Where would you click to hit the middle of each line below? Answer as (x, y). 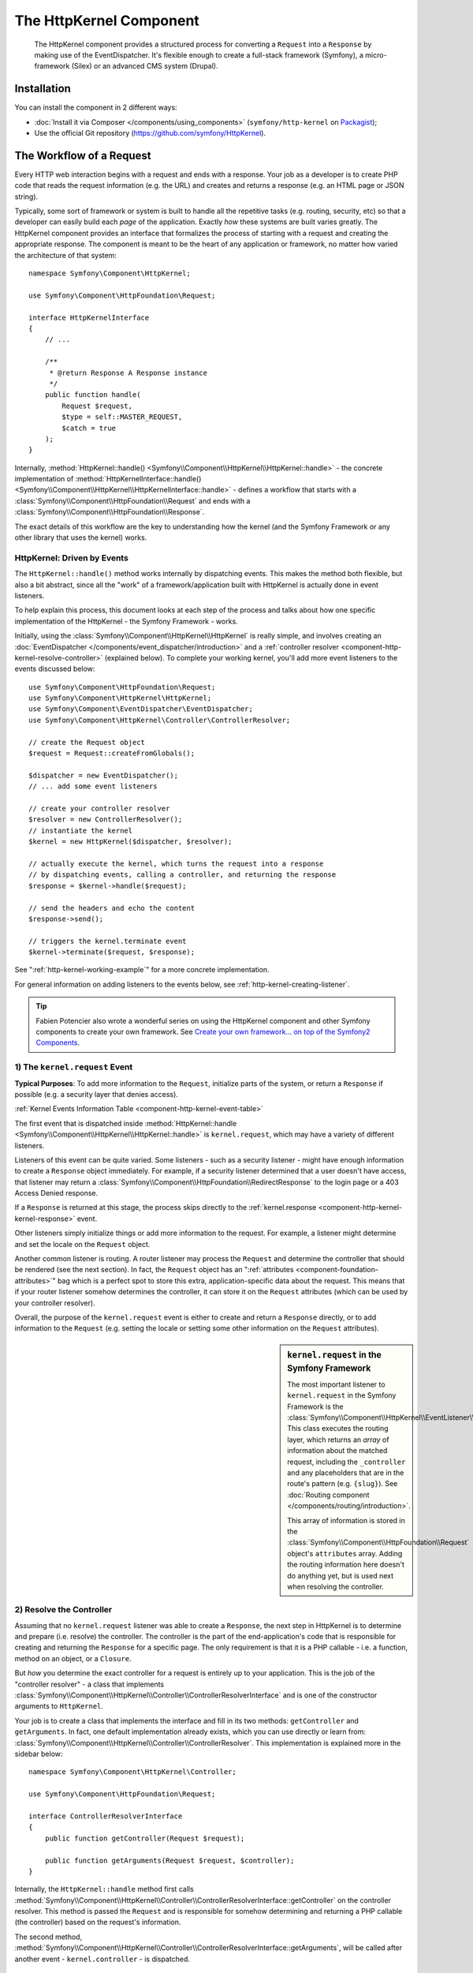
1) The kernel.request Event (74, 1067)
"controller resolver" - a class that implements (89, 1684)
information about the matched (337, 1451)
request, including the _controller (346, 1462)
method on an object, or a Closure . (73, 1658)
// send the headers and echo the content (112, 908)
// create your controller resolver (99, 808)
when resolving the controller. (335, 1586)
